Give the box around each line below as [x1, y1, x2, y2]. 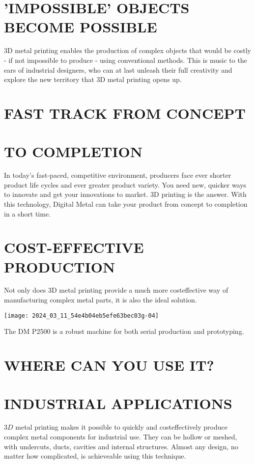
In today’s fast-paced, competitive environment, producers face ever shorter [4, 170, 231, 180]
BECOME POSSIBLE [4, 17, 157, 37]
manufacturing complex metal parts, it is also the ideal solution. [4, 295, 197, 305]
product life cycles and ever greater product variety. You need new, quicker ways [4, 179, 247, 190]
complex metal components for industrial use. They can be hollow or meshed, [4, 432, 237, 441]
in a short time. [4, 208, 51, 218]
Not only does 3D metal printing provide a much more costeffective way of [4, 285, 228, 295]
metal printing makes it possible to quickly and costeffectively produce [15, 422, 227, 432]
